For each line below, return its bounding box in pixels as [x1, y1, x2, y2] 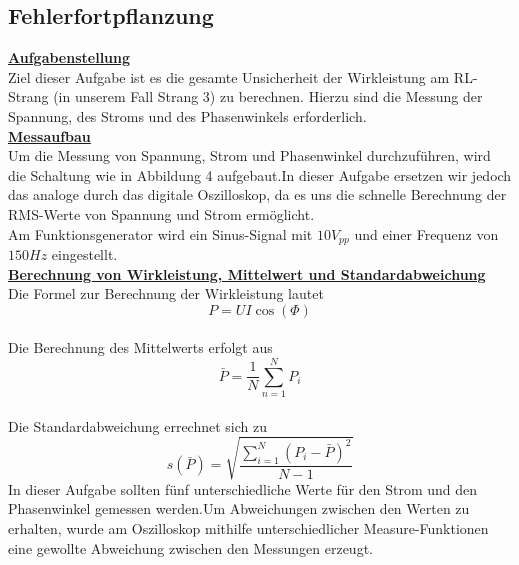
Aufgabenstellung [8, 47, 131, 68]
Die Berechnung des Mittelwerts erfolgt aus [8, 337, 273, 358]
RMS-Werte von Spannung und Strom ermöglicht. [8, 203, 315, 224]
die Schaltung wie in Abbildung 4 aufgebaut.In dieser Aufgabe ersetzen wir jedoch [8, 164, 512, 185]
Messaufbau [8, 125, 91, 146]
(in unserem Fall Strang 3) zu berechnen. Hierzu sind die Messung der [53, 86, 483, 107]
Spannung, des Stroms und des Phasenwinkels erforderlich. [8, 105, 367, 126]
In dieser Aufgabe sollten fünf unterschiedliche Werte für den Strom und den [8, 478, 478, 499]
